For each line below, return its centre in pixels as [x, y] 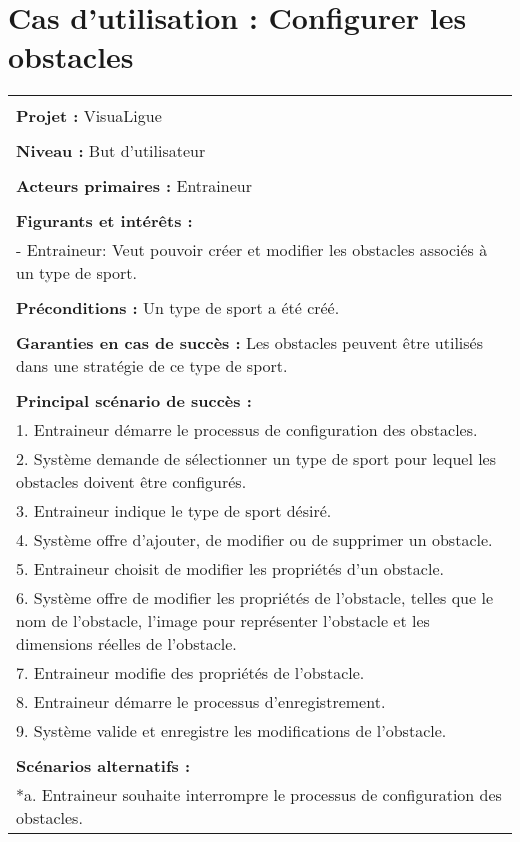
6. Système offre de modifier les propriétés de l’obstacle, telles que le [254, 598]
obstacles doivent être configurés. [131, 482]
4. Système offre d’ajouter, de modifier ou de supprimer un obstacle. [254, 540]
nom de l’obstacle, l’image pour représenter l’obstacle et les [223, 621]
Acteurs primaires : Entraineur [134, 186]
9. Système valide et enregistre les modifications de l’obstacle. [231, 731]
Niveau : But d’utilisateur [111, 151]
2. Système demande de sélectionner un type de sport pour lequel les [256, 459]
